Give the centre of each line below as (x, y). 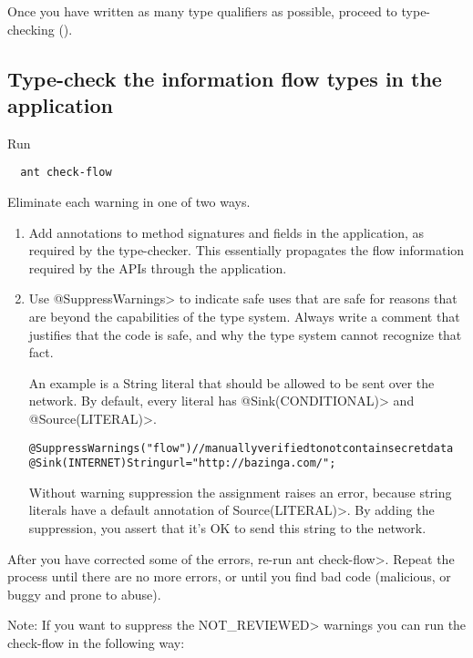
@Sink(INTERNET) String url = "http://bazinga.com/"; (182, 463)
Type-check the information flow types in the (225, 78)
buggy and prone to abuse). (84, 594)
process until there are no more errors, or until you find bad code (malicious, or (229, 576)
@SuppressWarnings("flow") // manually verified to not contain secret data (241, 448)
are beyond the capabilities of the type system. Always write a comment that (244, 316)
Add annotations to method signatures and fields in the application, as (226, 232)
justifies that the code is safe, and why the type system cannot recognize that (245, 334)
